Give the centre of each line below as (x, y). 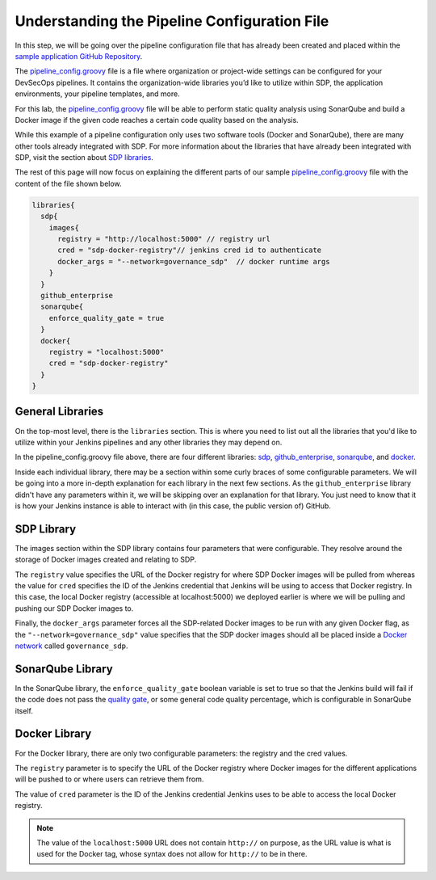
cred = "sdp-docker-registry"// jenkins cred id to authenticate (190, 250)
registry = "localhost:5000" (107, 352)
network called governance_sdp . (71, 646)
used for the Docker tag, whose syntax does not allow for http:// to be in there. (172, 854)
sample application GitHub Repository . (79, 56)
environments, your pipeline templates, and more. (98, 94)
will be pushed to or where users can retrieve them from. (109, 779)
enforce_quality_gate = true (107, 318)
